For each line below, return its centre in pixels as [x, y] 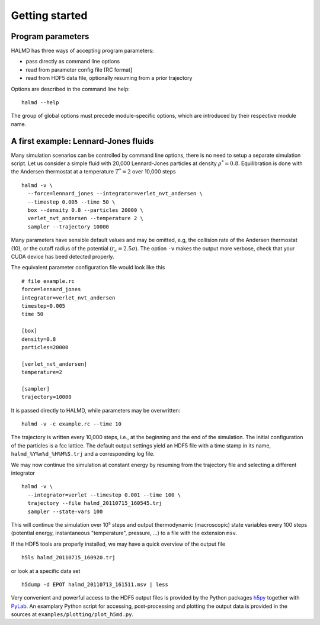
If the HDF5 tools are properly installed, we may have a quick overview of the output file [118, 544]
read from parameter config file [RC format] [79, 70]
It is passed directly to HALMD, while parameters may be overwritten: [96, 410]
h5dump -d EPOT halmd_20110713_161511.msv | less [95, 584]
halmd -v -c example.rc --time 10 [71, 424]
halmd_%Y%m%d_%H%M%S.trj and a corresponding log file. [83, 454]
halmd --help [40, 103]
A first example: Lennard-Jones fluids [82, 141]
